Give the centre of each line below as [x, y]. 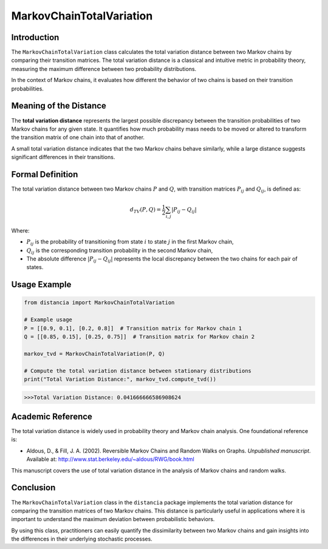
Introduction [35, 37]
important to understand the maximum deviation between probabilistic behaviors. [113, 519]
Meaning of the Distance [59, 106]
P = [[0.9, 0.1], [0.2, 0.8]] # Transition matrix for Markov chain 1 [133, 328]
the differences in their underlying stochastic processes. [82, 539]
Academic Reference [52, 416]
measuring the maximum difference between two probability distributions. [104, 69]
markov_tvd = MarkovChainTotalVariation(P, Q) [94, 353]
